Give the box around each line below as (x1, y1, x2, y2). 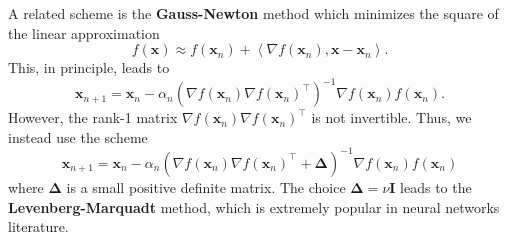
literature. (8, 216, 69, 237)
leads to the (400, 176, 472, 197)
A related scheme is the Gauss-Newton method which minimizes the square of (8, 3, 499, 23)
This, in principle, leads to (8, 57, 170, 78)
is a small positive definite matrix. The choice (66, 176, 346, 197)
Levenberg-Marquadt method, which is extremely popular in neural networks (8, 196, 500, 217)
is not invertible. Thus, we (311, 107, 472, 128)
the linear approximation (8, 22, 160, 43)
